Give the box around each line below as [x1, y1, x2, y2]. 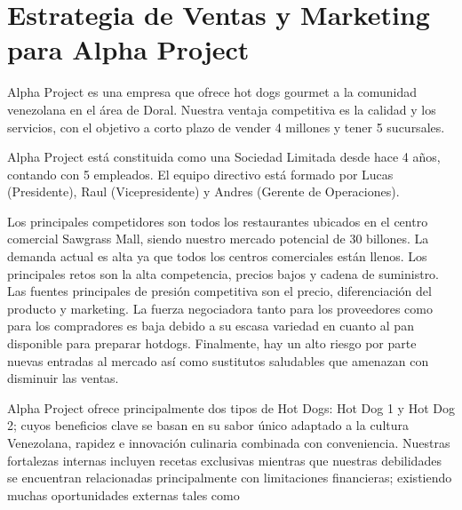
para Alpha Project [7, 31, 250, 68]
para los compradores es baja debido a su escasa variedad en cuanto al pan [7, 316, 414, 335]
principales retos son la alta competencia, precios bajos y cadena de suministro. [7, 264, 440, 283]
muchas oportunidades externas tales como [7, 485, 240, 504]
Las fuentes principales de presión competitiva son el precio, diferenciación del [7, 282, 432, 300]
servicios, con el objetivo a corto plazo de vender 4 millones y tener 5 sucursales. [7, 117, 445, 136]
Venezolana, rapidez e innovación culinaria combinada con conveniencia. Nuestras [7, 434, 450, 451]
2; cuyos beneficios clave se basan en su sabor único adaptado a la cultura [7, 416, 410, 434]
